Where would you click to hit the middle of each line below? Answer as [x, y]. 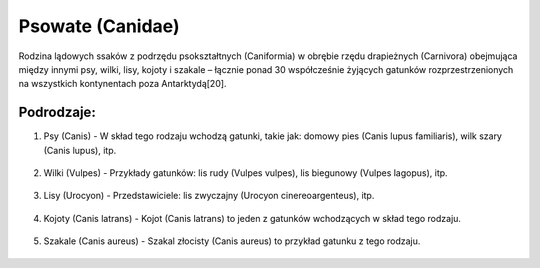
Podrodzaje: [57, 112]
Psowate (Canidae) [99, 26]
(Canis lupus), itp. [80, 150]
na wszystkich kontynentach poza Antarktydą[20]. [122, 84]
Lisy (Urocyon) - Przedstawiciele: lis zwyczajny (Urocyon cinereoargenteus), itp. [209, 196]
